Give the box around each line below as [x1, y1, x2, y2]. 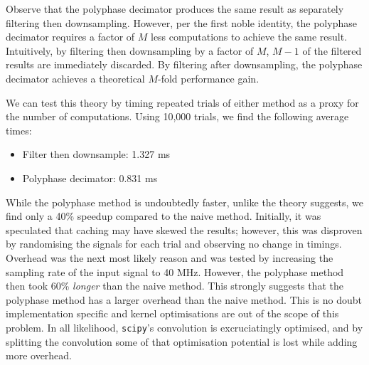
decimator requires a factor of [6, 29, 135, 44]
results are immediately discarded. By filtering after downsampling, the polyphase [6, 57, 363, 72]
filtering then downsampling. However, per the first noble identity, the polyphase [6, 15, 357, 30]
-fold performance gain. [158, 70, 260, 85]
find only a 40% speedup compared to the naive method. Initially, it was [6, 208, 321, 223]
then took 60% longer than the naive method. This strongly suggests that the [6, 278, 343, 293]
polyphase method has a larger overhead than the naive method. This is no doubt [6, 292, 362, 307]
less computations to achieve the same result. [150, 29, 348, 44]
